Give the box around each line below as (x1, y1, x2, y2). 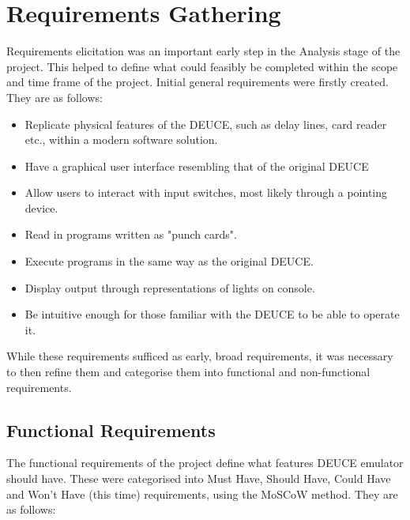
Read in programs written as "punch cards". (24, 226, 237, 243)
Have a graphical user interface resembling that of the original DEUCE (24, 157, 369, 174)
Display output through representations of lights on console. (24, 279, 315, 296)
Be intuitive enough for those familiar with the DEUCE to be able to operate (24, 306, 400, 322)
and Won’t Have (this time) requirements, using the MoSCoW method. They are (6, 485, 398, 502)
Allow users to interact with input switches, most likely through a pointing (24, 184, 388, 201)
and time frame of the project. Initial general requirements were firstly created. (6, 73, 389, 90)
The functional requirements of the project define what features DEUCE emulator (6, 454, 404, 471)
